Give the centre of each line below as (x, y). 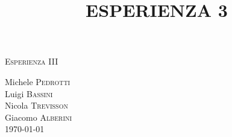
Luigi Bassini (29, 93)
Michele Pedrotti (38, 81)
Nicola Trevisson (36, 105)
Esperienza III (32, 61)
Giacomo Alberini (39, 117)
